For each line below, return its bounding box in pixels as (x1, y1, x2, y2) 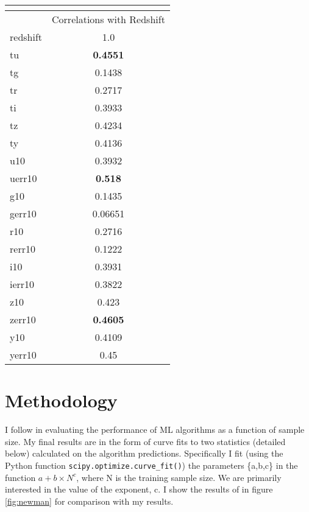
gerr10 (10, 206, 37, 220)
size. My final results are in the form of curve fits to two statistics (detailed (5, 435, 286, 447)
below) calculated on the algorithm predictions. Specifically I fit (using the (5, 447, 283, 460)
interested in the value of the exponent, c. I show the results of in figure (5, 483, 273, 496)
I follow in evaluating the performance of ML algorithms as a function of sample (5, 423, 305, 436)
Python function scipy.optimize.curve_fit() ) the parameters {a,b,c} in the (5, 458, 298, 471)
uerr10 (10, 171, 37, 185)
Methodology (5, 388, 118, 413)
